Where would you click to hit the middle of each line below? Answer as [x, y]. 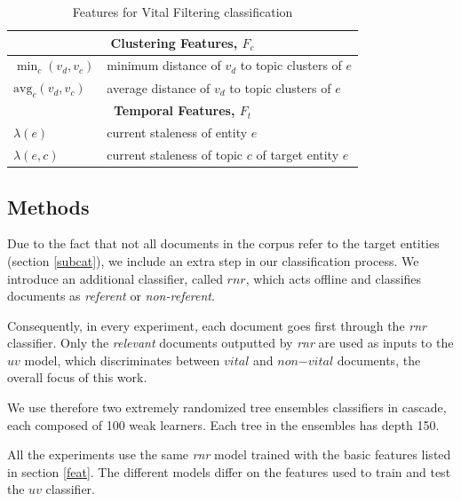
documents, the [379, 360]
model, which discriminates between [122, 360]
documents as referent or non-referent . [111, 296]
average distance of [159, 87]
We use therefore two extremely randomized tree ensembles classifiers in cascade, [227, 407]
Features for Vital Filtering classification [183, 12]
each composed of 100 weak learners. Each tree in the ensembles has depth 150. [223, 424]
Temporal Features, [174, 110]
